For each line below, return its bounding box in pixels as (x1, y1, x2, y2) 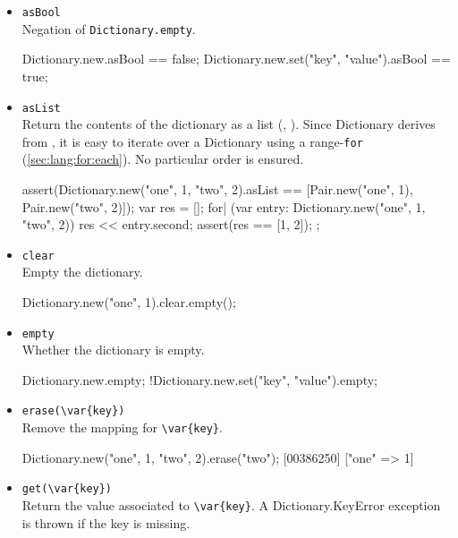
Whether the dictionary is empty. (21, 340, 205, 359)
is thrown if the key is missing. (21, 513, 191, 532)
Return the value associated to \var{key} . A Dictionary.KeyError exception (21, 496, 441, 515)
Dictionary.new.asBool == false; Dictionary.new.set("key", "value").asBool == (21, 49, 451, 68)
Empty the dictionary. (21, 262, 143, 281)
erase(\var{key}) (21, 405, 125, 418)
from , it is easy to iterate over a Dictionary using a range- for (21, 132, 363, 150)
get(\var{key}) (21, 482, 113, 496)
